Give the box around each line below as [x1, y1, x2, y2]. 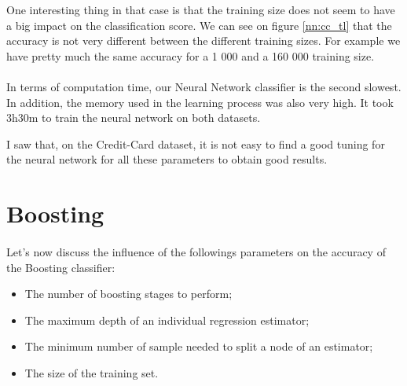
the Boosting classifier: [6, 259, 115, 275]
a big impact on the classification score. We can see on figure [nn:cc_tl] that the [6, 17, 392, 33]
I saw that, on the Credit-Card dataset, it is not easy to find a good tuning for [6, 135, 385, 152]
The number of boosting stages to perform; [24, 285, 233, 302]
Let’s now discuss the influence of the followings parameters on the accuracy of [6, 243, 386, 259]
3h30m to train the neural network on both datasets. [6, 109, 261, 126]
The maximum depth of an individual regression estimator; [24, 311, 310, 328]
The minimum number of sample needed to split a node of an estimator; [24, 338, 373, 355]
